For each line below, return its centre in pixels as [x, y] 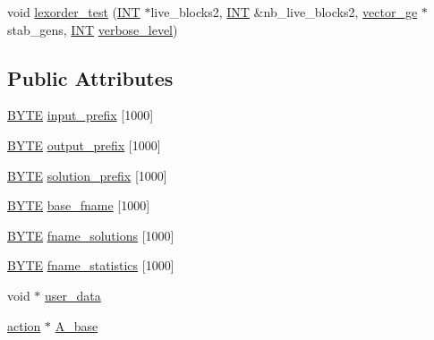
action [24, 325]
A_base [77, 325]
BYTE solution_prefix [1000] [87, 175]
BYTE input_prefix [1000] [81, 115]
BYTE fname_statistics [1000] [91, 265]
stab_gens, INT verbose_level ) [93, 29]
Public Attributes [90, 77]
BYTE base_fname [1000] [79, 205]
